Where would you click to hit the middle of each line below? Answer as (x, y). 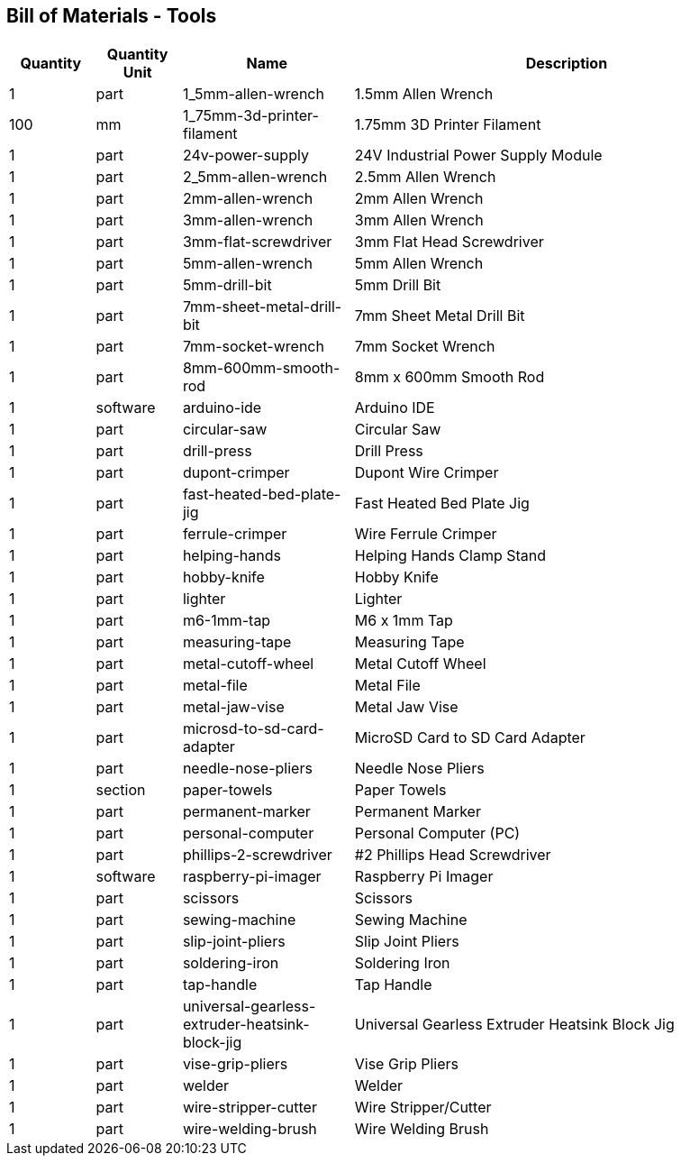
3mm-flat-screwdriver (257, 242)
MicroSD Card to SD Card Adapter (470, 738)
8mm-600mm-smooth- (261, 368)
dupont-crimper (236, 473)
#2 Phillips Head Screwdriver (453, 855)
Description (567, 64)
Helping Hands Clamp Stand (450, 556)
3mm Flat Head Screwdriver (449, 242)
